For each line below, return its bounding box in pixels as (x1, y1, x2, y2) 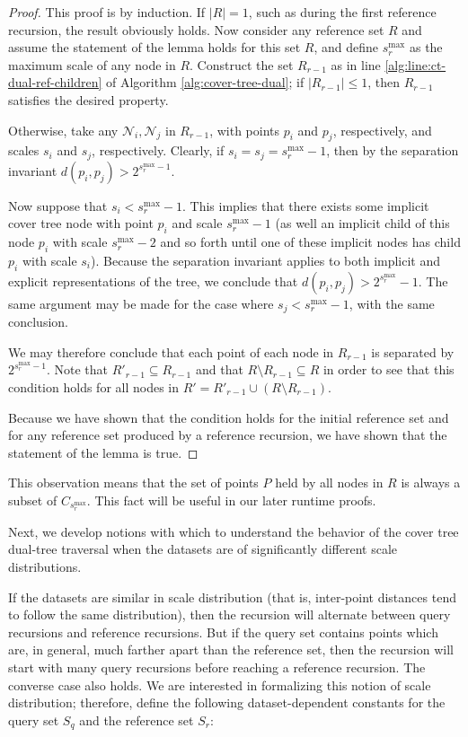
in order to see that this (322, 360, 455, 379)
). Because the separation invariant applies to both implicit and (91, 251, 441, 269)
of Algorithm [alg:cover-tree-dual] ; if (105, 73, 305, 92)
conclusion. (8, 312, 68, 331)
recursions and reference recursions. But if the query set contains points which (8, 622, 438, 641)
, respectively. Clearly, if (92, 141, 225, 160)
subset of (8, 491, 57, 509)
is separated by (371, 342, 455, 361)
